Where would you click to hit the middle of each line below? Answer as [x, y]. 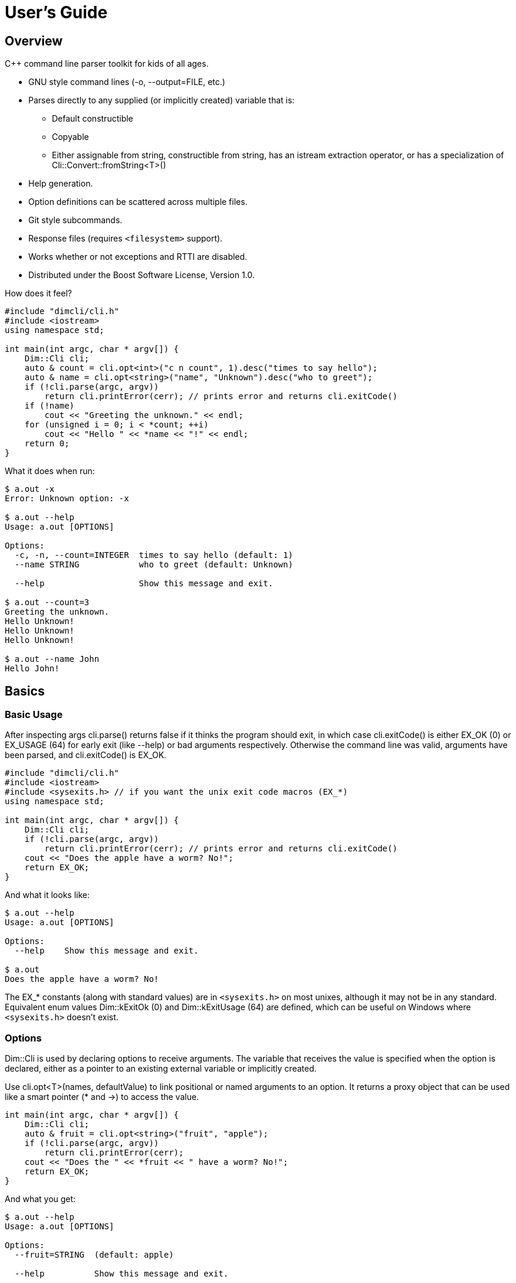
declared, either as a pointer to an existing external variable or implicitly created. [161, 1069]
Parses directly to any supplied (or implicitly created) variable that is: [162, 100]
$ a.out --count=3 [47, 603]
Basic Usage [34, 715]
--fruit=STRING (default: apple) [94, 1255]
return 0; [47, 444]
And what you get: [40, 1199]
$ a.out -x [30, 489]
